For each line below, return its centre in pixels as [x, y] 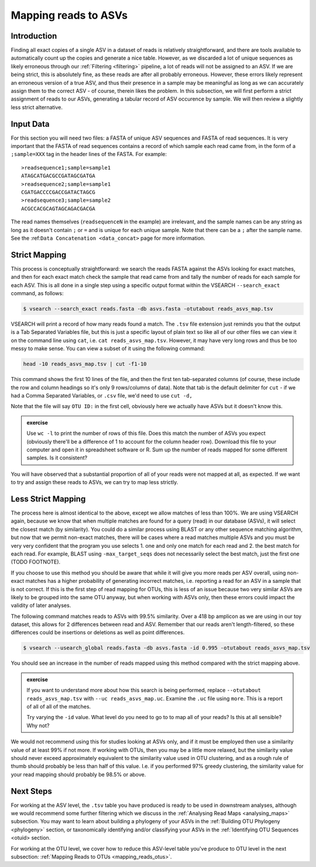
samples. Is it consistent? [57, 458]
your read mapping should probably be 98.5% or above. [78, 774]
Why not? [38, 726]
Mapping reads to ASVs [69, 15]
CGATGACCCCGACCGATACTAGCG [59, 192]
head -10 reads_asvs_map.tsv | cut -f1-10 [85, 364]
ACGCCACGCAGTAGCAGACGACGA [59, 208]
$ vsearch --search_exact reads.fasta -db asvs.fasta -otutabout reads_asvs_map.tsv [148, 309]
